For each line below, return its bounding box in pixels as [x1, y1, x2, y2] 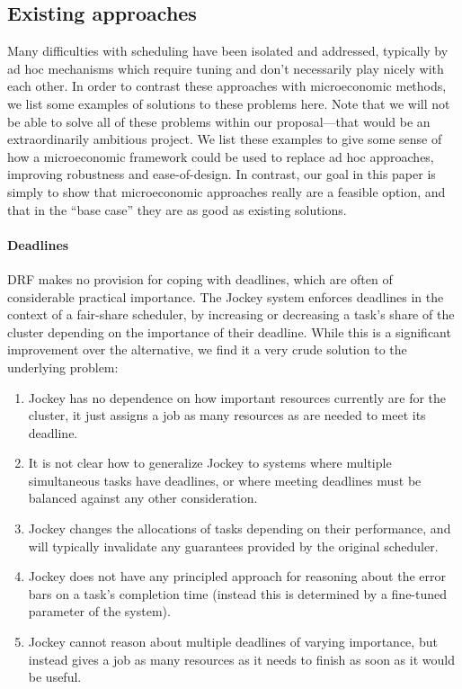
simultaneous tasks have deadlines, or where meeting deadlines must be [28, 470, 422, 489]
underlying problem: [7, 357, 119, 376]
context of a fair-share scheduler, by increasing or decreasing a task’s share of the [7, 305, 455, 324]
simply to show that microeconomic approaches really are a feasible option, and [7, 182, 446, 201]
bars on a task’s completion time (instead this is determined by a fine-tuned [28, 584, 448, 603]
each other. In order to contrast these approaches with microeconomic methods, [7, 76, 447, 95]
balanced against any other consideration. [28, 488, 258, 507]
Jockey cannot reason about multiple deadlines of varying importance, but [28, 632, 438, 651]
